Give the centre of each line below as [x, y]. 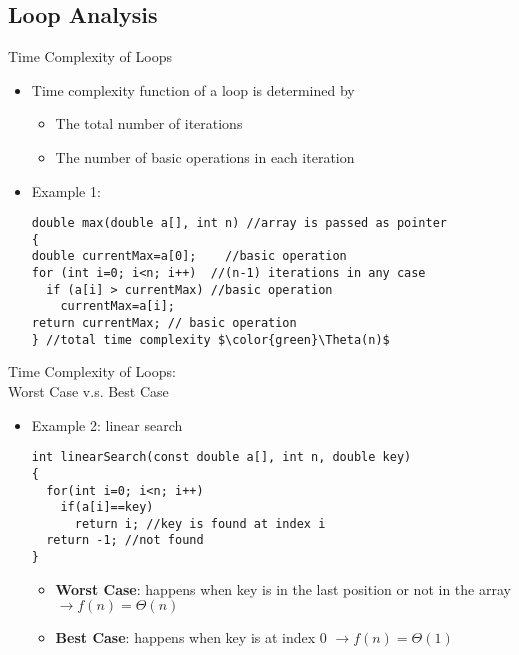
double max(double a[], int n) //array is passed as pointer [239, 223]
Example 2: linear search [107, 424]
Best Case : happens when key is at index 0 [191, 637]
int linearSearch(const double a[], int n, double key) [221, 457]
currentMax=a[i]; [117, 306]
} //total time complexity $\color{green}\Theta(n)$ [210, 339]
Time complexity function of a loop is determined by [193, 89]
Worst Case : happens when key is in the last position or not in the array [283, 588]
